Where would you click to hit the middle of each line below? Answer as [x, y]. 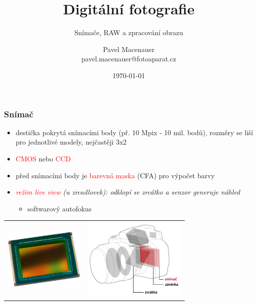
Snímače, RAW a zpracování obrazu [129, 32]
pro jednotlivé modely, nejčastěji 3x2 [71, 142]
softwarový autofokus [59, 208]
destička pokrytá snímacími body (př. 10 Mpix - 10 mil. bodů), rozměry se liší [134, 132]
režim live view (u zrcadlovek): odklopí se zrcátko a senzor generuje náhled [128, 192]
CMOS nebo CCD [43, 158]
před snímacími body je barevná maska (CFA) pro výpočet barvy [115, 175]
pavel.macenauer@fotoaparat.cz [129, 59]
